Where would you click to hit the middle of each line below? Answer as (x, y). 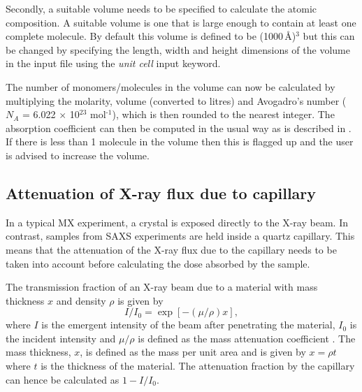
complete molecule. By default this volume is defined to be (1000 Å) (151, 36)
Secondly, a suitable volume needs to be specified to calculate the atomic (161, 8)
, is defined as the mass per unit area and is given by (193, 352)
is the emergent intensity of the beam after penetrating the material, (188, 325)
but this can (329, 36)
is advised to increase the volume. (78, 155)
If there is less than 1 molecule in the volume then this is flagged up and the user (180, 141)
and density (81, 300)
